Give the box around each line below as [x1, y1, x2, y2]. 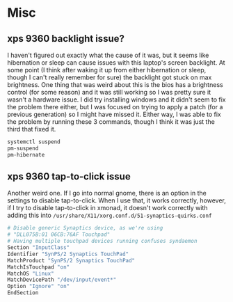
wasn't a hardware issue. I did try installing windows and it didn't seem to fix [7, 95, 226, 104]
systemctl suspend [7, 138, 61, 145]
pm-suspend [7, 145, 39, 152]
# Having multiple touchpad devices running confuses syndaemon [7, 238, 198, 245]
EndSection [7, 289, 39, 296]
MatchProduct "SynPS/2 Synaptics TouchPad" [7, 257, 136, 264]
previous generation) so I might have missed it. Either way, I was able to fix [7, 110, 221, 118]
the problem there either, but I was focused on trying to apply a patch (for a [7, 103, 223, 111]
